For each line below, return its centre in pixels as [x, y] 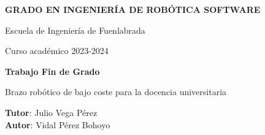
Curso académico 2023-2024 [57, 51]
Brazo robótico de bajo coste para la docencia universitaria [116, 92]
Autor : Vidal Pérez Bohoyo [58, 124]
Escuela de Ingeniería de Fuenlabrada [75, 30]
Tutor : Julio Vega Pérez [51, 112]
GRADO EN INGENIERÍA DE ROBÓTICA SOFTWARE [133, 9]
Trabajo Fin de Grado [52, 71]
